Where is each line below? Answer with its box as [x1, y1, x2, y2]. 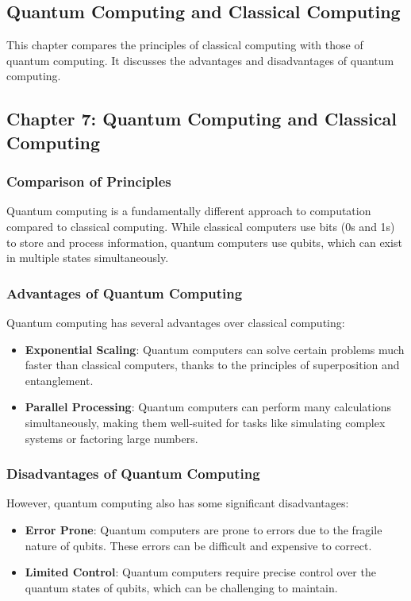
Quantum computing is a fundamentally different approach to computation [6, 202, 371, 219]
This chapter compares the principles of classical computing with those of [6, 37, 363, 53]
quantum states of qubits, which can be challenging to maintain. [25, 579, 338, 595]
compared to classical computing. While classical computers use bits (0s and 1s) [6, 218, 395, 234]
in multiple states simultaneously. [6, 249, 169, 266]
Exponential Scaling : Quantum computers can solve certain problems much [25, 341, 405, 357]
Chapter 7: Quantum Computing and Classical [6, 106, 397, 131]
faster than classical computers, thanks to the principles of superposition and [25, 356, 400, 373]
